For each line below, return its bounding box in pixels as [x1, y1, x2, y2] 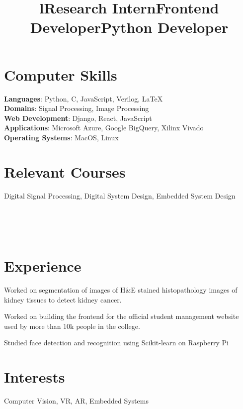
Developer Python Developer [30, 17, 229, 37]
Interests [4, 367, 65, 387]
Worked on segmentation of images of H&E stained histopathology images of [4, 285, 238, 295]
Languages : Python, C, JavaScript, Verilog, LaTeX [4, 93, 163, 103]
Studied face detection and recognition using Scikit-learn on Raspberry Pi [4, 337, 229, 348]
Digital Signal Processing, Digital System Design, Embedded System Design [4, 190, 236, 201]
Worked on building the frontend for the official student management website [4, 311, 239, 321]
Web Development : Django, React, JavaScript [4, 112, 152, 123]
